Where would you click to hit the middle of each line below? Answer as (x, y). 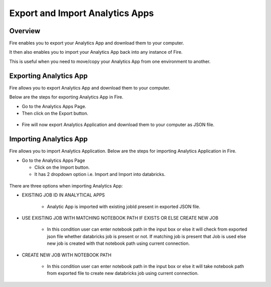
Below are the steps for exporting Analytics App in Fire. (66, 97)
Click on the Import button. (62, 167)
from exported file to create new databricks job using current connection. (123, 273)
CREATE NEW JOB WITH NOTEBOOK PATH (66, 255)
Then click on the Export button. (55, 113)
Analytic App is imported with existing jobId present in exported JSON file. (124, 207)
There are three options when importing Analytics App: (66, 185)
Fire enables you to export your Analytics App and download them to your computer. (97, 43)
